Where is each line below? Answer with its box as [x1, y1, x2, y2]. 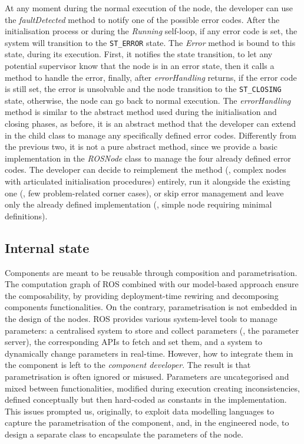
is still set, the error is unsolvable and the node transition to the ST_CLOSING [5, 83, 282, 95]
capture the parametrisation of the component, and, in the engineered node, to [5, 416, 289, 429]
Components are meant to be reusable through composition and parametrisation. [5, 266, 298, 278]
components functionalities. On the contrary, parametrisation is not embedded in [5, 301, 297, 313]
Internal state [5, 238, 90, 256]
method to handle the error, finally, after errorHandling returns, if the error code [5, 71, 297, 83]
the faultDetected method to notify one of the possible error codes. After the [5, 13, 280, 25]
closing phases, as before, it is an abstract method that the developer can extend [5, 117, 296, 130]
